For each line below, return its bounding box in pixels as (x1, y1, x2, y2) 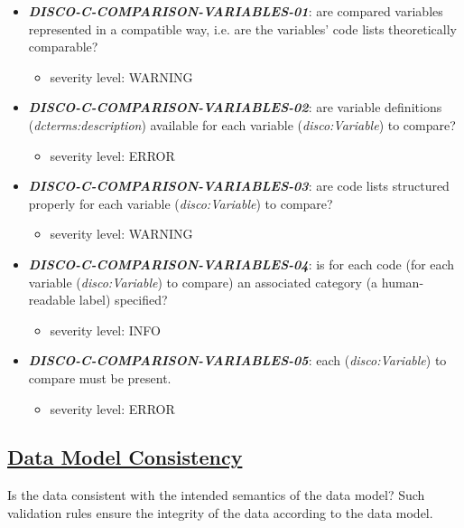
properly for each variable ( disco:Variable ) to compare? (28, 193, 333, 212)
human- (381, 272, 424, 291)
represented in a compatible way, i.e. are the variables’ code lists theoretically (28, 19, 457, 38)
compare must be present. (28, 368, 172, 387)
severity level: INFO (50, 320, 161, 339)
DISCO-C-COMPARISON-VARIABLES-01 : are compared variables (28, 2, 443, 20)
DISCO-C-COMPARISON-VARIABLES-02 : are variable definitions (28, 98, 442, 117)
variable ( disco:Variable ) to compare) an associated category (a (28, 272, 378, 291)
